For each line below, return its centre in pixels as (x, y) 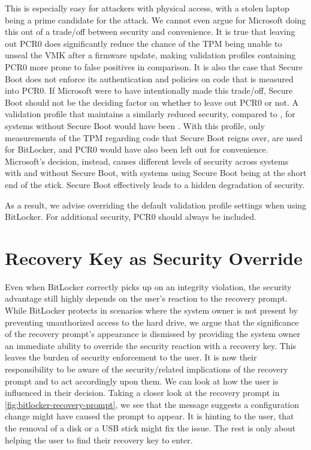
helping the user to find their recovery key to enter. (99, 439)
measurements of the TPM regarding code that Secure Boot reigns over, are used (154, 137)
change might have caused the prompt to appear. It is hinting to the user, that (150, 416)
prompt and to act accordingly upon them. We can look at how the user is (142, 381)
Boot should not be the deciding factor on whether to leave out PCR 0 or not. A (152, 102)
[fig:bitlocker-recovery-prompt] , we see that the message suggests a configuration (152, 404)
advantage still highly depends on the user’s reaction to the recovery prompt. (146, 298)
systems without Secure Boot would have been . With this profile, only (135, 125)
